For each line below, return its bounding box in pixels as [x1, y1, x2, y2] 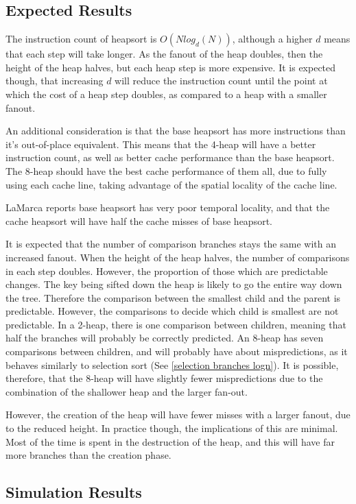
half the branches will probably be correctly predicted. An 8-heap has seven [5, 331, 324, 345]
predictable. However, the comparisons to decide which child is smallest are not [5, 304, 339, 318]
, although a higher [232, 32, 313, 46]
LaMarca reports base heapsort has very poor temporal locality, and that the [5, 200, 330, 215]
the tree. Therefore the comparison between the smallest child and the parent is [5, 290, 341, 304]
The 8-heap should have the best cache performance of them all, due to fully [5, 163, 327, 178]
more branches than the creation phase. [5, 448, 171, 462]
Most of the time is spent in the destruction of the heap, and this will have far [5, 434, 335, 448]
